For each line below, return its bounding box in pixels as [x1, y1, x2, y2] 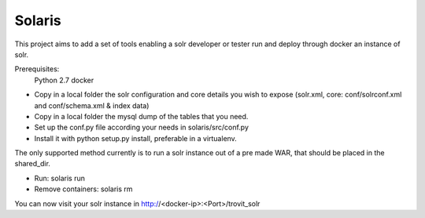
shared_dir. [14, 159, 51, 169]
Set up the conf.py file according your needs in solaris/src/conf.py [34, 122, 249, 133]
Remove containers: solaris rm [34, 184, 133, 194]
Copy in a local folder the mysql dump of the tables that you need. [34, 111, 249, 121]
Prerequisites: [14, 64, 60, 74]
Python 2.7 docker [34, 75, 94, 85]
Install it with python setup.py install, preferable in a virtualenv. [34, 133, 238, 143]
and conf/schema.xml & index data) [34, 100, 150, 110]
